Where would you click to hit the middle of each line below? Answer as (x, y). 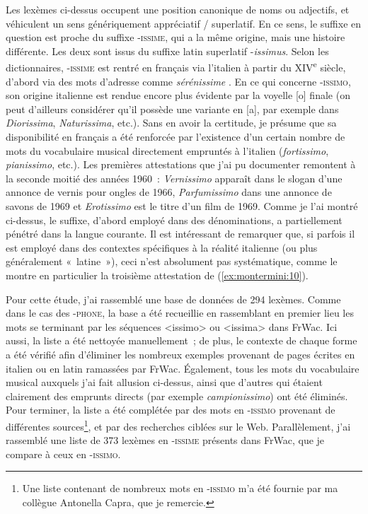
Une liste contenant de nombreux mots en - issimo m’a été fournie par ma (180, 488)
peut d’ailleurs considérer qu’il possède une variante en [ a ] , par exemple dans (172, 109)
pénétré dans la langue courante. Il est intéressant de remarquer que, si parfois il (180, 234)
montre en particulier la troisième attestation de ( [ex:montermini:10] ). (157, 275)
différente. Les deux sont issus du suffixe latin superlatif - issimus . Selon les (167, 51)
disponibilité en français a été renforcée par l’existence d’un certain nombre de (176, 136)
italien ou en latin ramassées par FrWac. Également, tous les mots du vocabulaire (183, 368)
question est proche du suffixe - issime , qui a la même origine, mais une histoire (176, 37)
